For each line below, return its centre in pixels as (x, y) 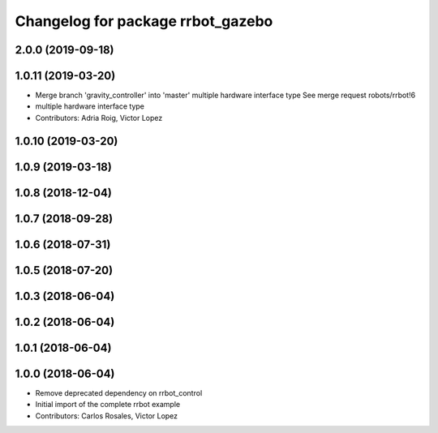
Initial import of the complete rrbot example (108, 405)
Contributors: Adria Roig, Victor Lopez (99, 118)
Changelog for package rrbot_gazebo (144, 21)
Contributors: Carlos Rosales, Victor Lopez (107, 416)
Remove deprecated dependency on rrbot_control (119, 392)
